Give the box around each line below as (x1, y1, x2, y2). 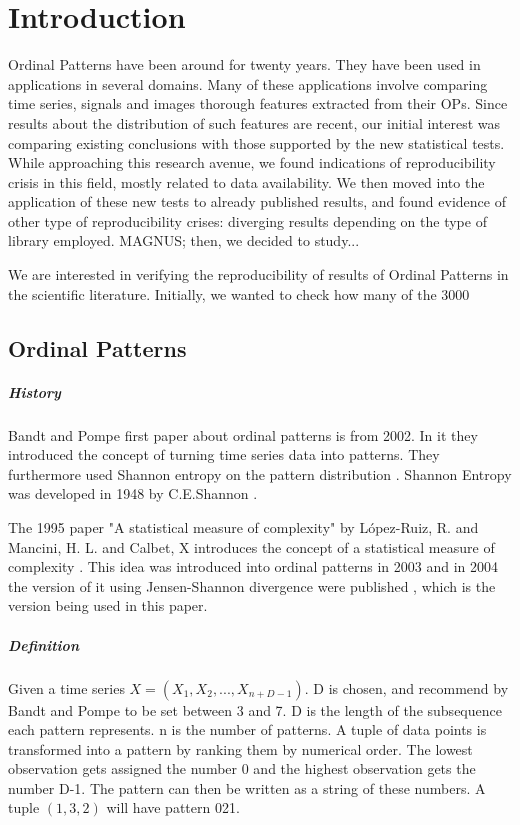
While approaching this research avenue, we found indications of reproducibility (8, 152, 496, 173)
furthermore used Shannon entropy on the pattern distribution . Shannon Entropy (8, 463, 512, 484)
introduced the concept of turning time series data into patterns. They (8, 444, 440, 465)
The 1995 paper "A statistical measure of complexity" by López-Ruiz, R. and (8, 516, 479, 537)
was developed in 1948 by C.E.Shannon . (8, 483, 258, 504)
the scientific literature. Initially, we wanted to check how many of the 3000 (8, 283, 470, 304)
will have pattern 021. (106, 797, 240, 818)
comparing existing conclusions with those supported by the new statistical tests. (8, 132, 505, 153)
